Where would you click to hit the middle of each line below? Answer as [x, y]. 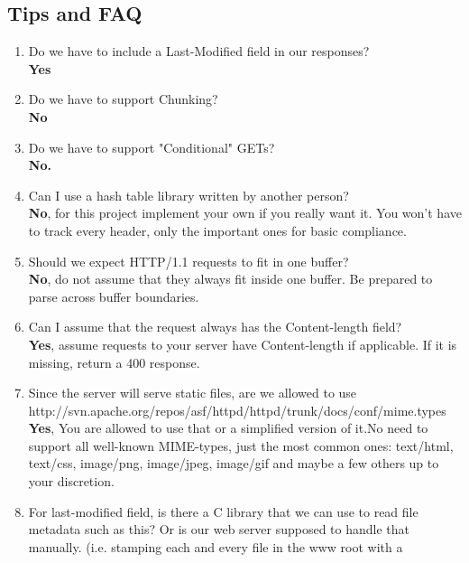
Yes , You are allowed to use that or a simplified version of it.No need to [228, 428]
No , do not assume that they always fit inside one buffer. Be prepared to [230, 279]
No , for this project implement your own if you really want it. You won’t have [245, 213]
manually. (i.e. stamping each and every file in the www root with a [216, 546]
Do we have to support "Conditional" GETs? [152, 147]
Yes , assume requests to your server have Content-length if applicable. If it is [243, 344]
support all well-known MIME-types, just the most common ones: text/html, [241, 445]
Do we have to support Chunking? [123, 99]
